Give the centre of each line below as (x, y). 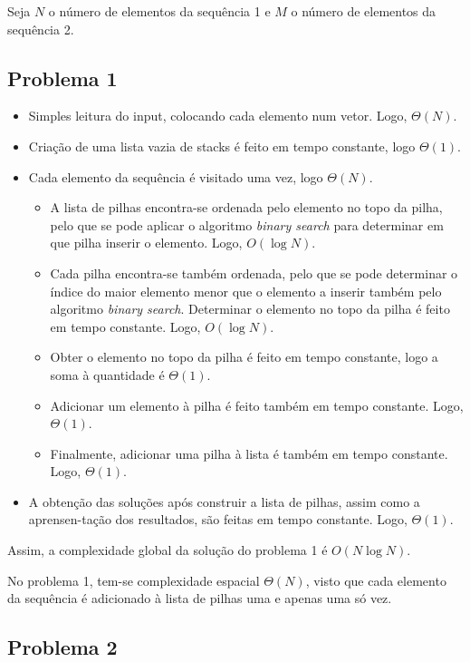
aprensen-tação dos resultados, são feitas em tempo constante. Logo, (218, 519)
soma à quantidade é (107, 374)
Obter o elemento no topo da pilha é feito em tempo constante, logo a (244, 357)
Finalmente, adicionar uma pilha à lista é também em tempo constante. (249, 453)
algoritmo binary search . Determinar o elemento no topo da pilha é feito (250, 309)
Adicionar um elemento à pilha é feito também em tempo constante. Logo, (257, 405)
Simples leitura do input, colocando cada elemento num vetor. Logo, (218, 116)
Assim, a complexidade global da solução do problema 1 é (168, 550)
